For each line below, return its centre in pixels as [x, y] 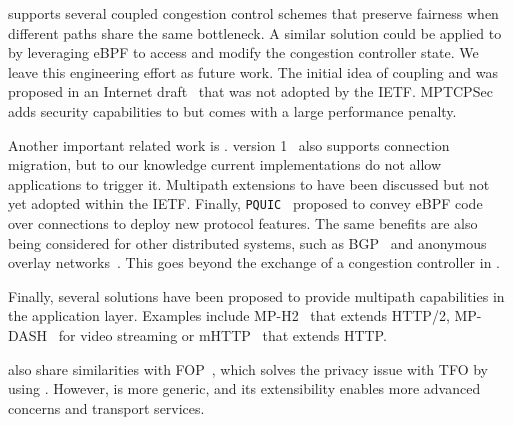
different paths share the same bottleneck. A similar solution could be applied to [255, 32]
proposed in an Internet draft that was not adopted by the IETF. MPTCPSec [250, 91]
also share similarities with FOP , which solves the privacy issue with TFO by [248, 368]
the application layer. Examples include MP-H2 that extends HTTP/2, [229, 315]
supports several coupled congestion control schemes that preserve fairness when [253, 13]
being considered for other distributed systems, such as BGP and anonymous [247, 242]
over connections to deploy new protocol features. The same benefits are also [243, 223]
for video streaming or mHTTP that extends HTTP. [222, 334]
